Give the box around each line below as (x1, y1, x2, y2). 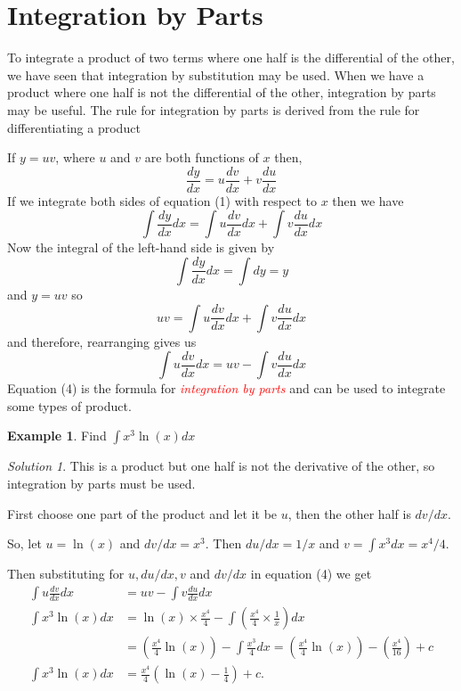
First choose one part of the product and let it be (7, 504, 278, 522)
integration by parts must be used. (7, 473, 196, 492)
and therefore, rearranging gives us (7, 332, 197, 350)
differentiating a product (7, 118, 141, 136)
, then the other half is (287, 504, 411, 522)
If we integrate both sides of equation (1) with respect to (7, 191, 317, 210)
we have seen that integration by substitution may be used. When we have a (7, 65, 425, 84)
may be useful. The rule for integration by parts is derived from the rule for (7, 100, 420, 119)
